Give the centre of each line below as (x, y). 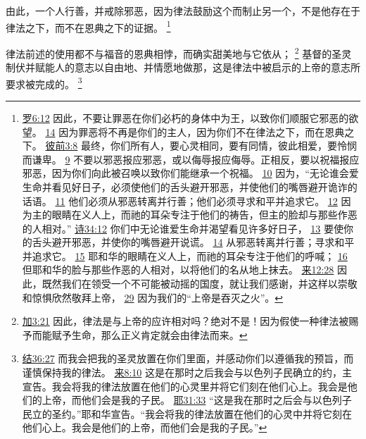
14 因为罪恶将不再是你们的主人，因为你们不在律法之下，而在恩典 (195, 131)
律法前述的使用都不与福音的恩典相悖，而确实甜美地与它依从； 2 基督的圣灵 (179, 52)
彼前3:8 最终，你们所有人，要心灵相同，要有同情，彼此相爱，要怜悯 (201, 146)
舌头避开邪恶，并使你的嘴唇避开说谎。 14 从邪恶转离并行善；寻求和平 (193, 242)
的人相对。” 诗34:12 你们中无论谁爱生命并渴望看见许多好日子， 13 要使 (183, 228)
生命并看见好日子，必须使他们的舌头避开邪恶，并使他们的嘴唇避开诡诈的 (190, 186)
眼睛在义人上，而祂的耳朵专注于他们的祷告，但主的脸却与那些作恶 (204, 215)
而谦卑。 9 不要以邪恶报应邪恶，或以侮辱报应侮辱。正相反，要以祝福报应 (191, 159)
